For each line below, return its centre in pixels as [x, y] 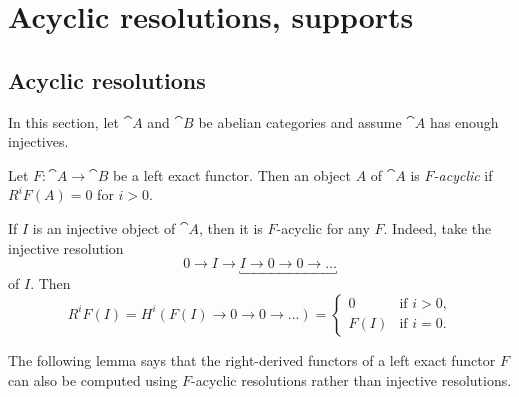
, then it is [230, 227]
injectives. [38, 141]
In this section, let [63, 121]
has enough [464, 121]
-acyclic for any [323, 227]
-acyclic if [463, 174]
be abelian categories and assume [300, 121]
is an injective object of [104, 227]
